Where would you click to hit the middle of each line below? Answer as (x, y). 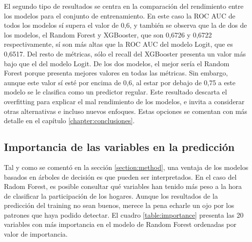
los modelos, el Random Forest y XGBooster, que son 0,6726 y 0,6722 (108, 34)
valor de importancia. (36, 234)
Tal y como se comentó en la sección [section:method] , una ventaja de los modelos (126, 167)
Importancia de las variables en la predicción (119, 147)
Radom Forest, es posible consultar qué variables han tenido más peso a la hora (123, 186)
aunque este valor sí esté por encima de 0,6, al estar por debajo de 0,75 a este (120, 82)
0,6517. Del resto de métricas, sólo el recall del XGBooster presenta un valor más (125, 53)
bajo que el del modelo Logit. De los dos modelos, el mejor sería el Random (117, 63)
